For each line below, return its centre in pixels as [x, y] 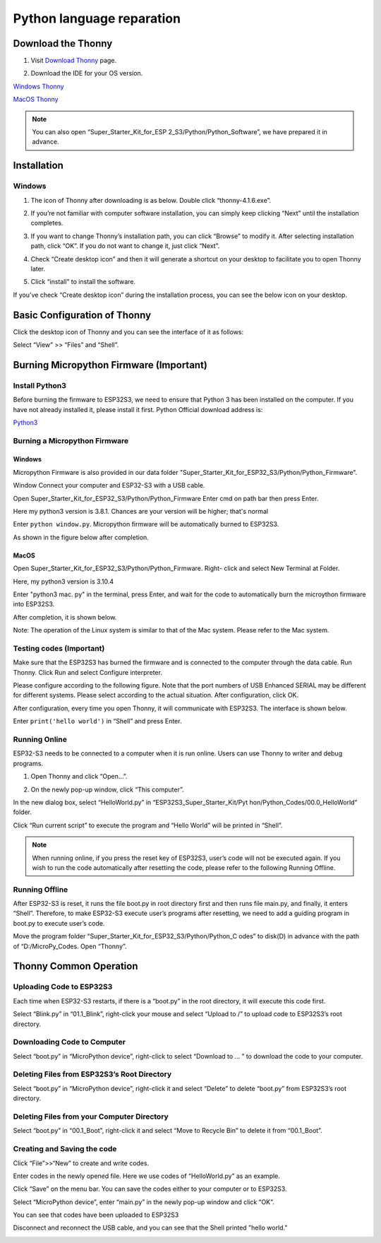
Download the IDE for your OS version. [87, 73]
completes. [47, 223]
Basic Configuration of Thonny [82, 315]
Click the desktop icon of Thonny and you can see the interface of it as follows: [128, 331]
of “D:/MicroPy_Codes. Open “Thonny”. [70, 946]
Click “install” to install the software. [83, 282]
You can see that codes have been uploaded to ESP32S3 [96, 1215]
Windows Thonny [38, 86]
